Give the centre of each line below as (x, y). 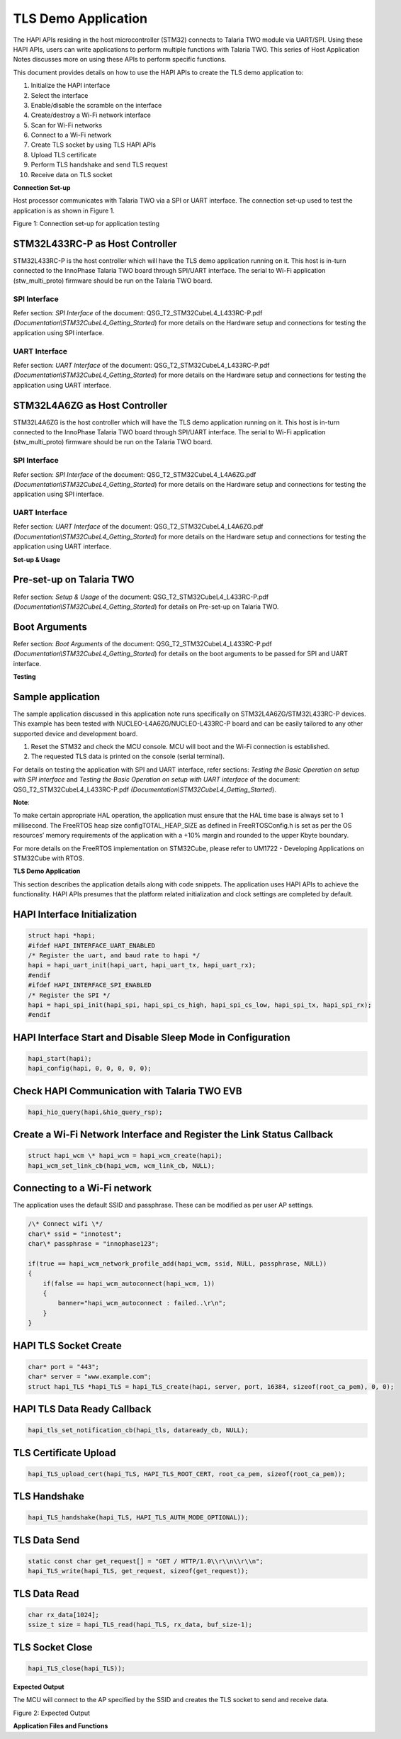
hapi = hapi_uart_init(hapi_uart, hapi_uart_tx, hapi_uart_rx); (142, 965)
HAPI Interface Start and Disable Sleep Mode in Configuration (152, 1037)
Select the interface (60, 95)
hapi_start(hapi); (60, 1058)
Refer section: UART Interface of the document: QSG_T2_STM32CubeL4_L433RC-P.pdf (141, 365)
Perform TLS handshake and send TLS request (99, 165)
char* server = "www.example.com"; (90, 1377)
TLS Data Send (46, 1540)
